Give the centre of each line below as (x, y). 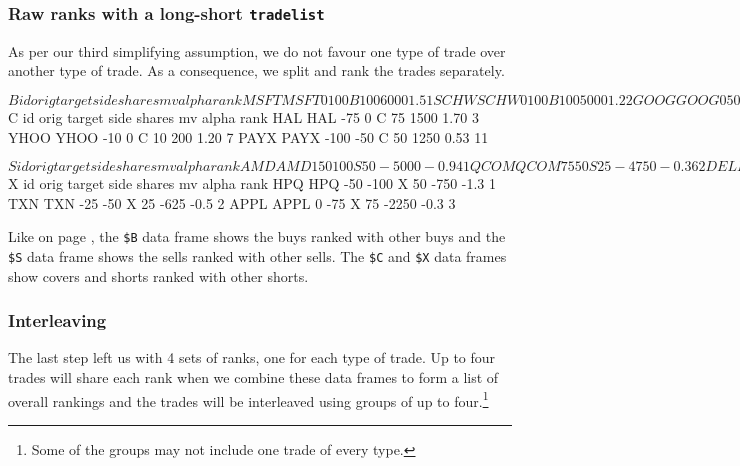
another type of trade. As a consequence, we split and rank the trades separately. (256, 70)
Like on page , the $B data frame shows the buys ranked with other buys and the (257, 236)
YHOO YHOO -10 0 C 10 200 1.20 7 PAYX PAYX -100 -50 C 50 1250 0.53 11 (248, 136)
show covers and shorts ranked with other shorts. (158, 275)
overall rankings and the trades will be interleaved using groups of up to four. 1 (248, 399)
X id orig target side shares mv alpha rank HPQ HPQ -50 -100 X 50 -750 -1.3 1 (252, 183)
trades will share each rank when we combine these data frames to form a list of (253, 377)
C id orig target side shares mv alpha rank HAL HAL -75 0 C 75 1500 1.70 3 (243, 116)
